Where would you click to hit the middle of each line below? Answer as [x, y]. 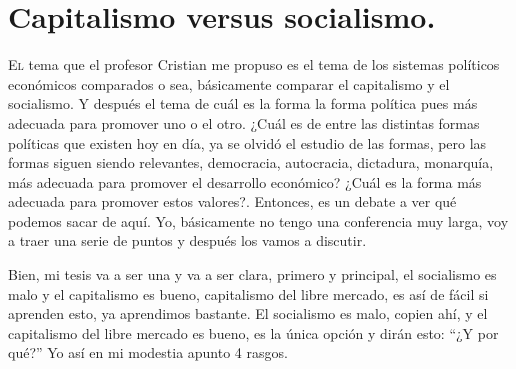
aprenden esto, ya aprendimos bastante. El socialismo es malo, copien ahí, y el [248, 313]
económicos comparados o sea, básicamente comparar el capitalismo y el [229, 83]
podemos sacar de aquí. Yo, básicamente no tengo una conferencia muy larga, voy [258, 220]
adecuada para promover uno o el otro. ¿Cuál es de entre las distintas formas [244, 122]
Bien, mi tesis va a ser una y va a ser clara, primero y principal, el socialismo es [252, 274]
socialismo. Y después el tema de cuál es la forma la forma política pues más [243, 103]
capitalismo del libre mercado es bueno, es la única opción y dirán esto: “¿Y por [253, 332]
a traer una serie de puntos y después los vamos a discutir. [187, 240]
